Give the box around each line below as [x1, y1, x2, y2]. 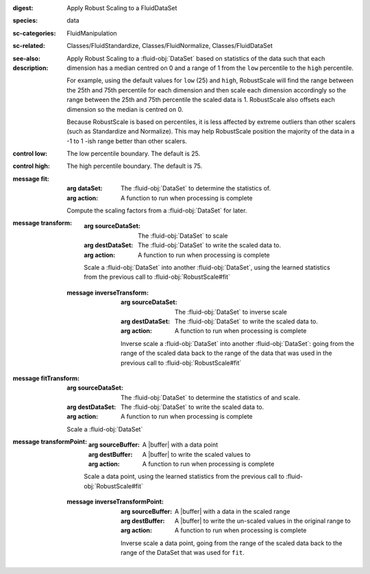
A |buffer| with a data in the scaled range [175, 507, 291, 515]
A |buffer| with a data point [142, 440, 219, 449]
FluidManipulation [66, 29, 117, 37]
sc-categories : [12, 29, 56, 37]
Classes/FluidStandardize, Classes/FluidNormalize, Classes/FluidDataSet [66, 42, 273, 50]
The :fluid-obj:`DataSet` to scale [138, 232, 228, 240]
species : [12, 16, 38, 25]
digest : [12, 4, 34, 12]
